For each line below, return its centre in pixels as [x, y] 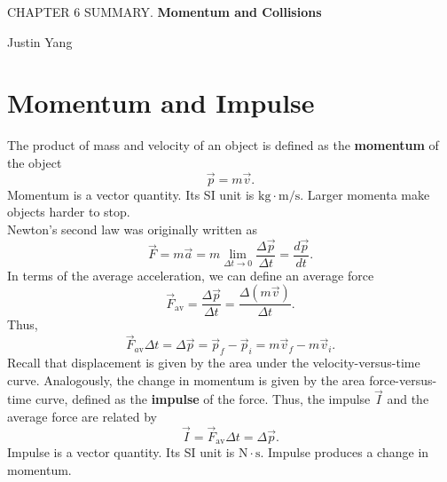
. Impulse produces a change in [345, 452]
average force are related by [82, 417]
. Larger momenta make [365, 194]
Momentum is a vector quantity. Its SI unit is [131, 194]
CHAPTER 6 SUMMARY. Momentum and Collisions [165, 12]
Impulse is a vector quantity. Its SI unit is [121, 452]
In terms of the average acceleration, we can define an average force [191, 275]
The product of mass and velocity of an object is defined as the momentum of [223, 145]
